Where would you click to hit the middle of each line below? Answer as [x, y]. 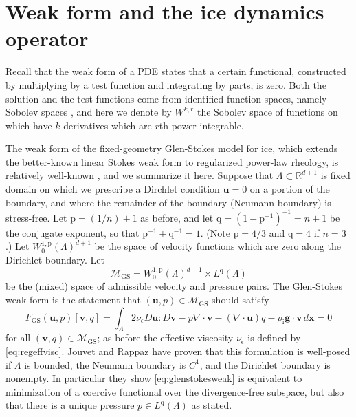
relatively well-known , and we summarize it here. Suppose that [140, 175]
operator [47, 38]
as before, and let [177, 217]
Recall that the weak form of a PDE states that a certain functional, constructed [176, 71]
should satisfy [241, 300]
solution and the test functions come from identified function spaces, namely [166, 98]
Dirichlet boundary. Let [55, 259]
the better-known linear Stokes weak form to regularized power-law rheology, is [172, 161]
